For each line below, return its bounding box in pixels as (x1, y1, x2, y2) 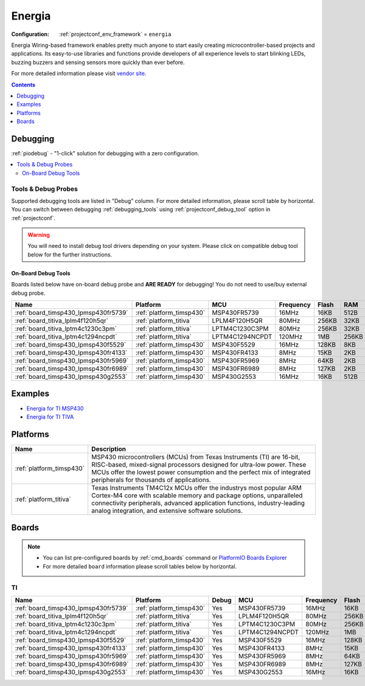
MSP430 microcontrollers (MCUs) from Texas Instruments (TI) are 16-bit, (91, 453, 301, 461)
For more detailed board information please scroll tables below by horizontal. (43, 562, 237, 570)
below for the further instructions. (27, 250, 113, 258)
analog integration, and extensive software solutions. (91, 506, 243, 515)
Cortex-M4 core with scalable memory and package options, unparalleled (91, 491, 303, 500)
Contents (11, 81, 36, 88)
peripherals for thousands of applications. (91, 475, 211, 484)
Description (91, 445, 127, 453)
